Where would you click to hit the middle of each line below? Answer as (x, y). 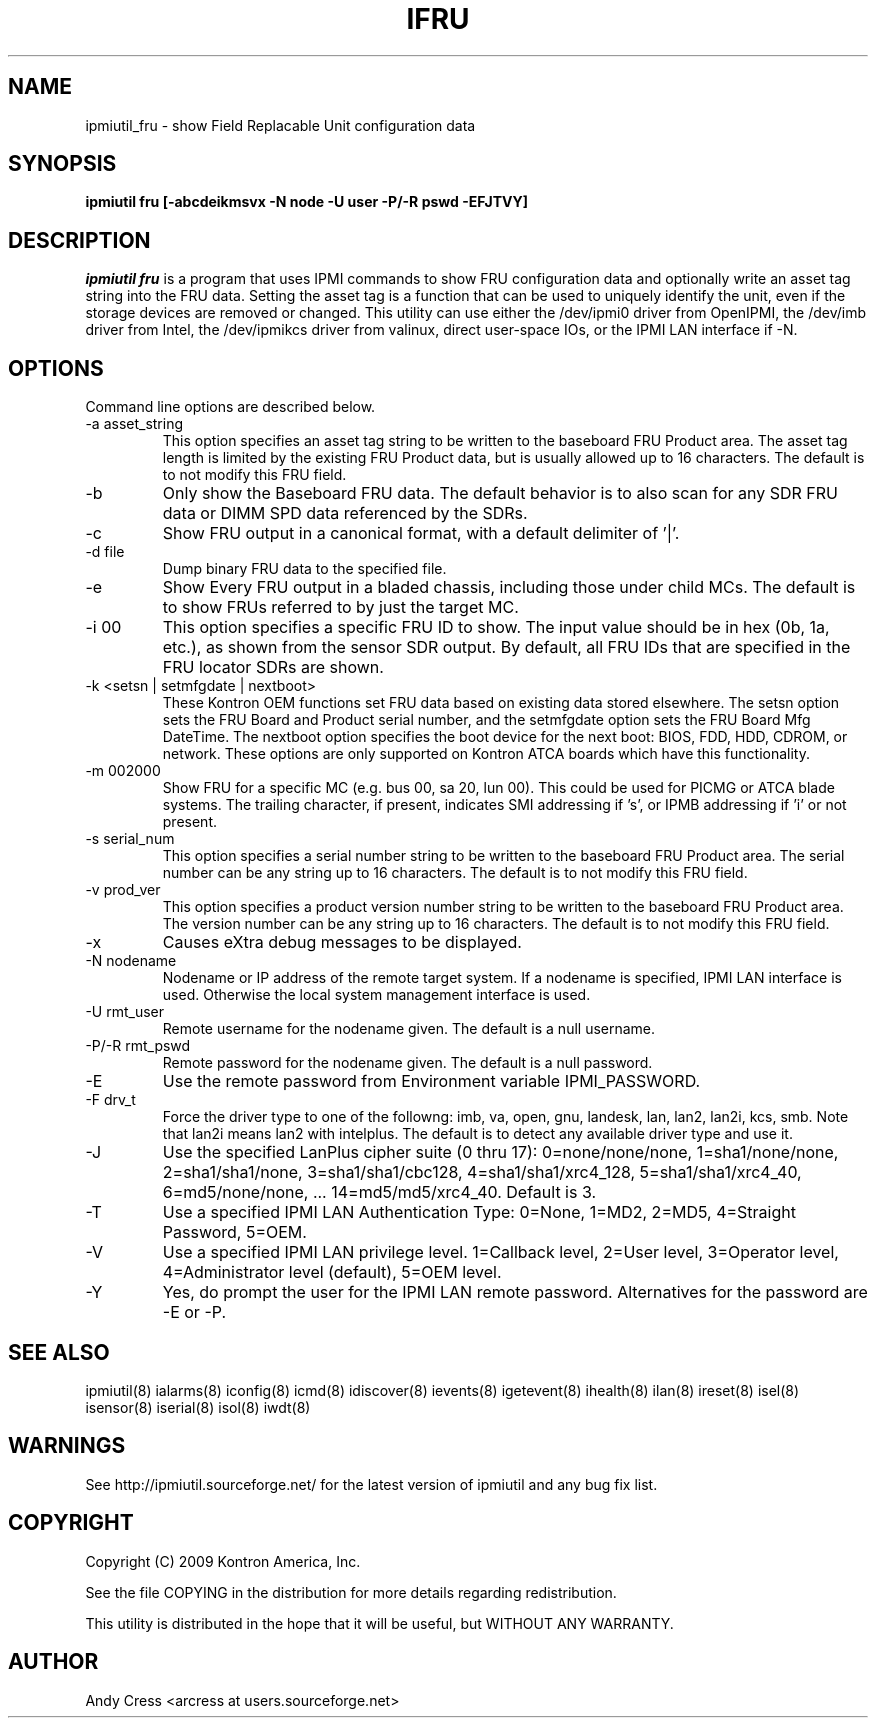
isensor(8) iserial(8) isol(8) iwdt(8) (198, 1407)
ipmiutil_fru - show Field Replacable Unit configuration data (280, 125)
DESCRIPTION (79, 240)
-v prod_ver (123, 890)
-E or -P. (194, 1312)
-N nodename (131, 961)
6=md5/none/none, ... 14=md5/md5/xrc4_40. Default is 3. (379, 1192)
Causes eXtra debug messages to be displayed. (342, 942)
